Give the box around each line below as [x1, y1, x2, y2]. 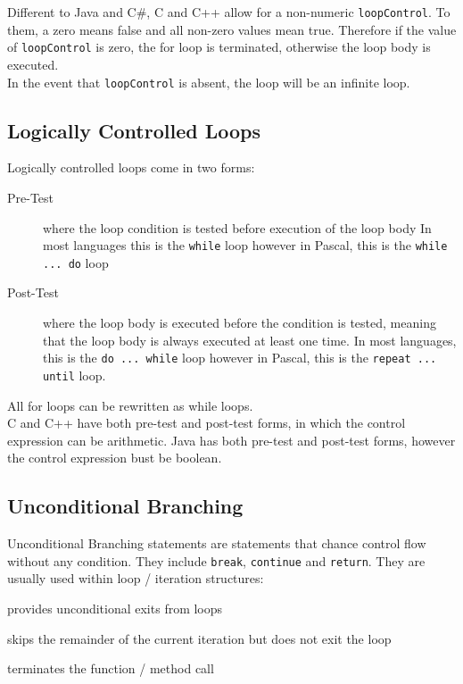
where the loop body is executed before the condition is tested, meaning [43, 313, 436, 332]
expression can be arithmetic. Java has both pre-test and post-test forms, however [7, 430, 456, 449]
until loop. [43, 365, 106, 384]
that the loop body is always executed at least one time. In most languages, [43, 330, 457, 349]
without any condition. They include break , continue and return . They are [7, 551, 426, 570]
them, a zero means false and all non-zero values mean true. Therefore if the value [7, 20, 457, 38]
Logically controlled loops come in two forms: [7, 158, 255, 177]
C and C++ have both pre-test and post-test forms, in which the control [7, 413, 406, 432]
